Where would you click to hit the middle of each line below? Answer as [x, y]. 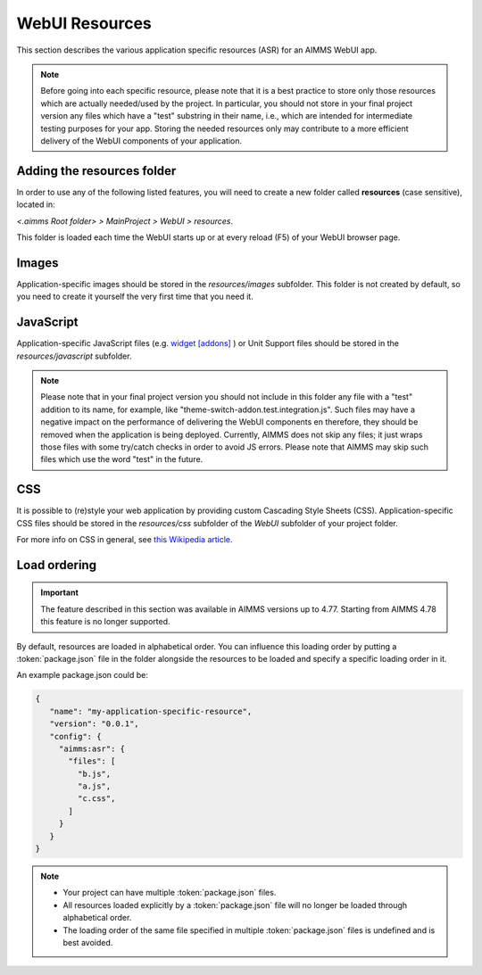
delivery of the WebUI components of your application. [141, 140]
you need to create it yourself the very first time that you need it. [135, 297]
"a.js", [94, 786]
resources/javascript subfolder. [74, 356]
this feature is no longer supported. [105, 622]
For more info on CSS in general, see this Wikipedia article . [125, 539]
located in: [36, 204]
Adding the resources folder [96, 171]
